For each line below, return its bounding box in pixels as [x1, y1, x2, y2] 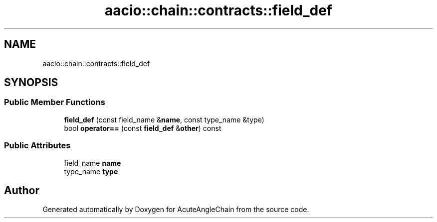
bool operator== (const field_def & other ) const [64, 123, 221, 132]
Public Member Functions [4, 97, 105, 108]
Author [4, 184, 39, 197]
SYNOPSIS [4, 76, 58, 89]
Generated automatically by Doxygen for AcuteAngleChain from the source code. [42, 205, 309, 214]
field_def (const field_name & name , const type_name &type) [64, 115, 264, 124]
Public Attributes [4, 140, 71, 151]
